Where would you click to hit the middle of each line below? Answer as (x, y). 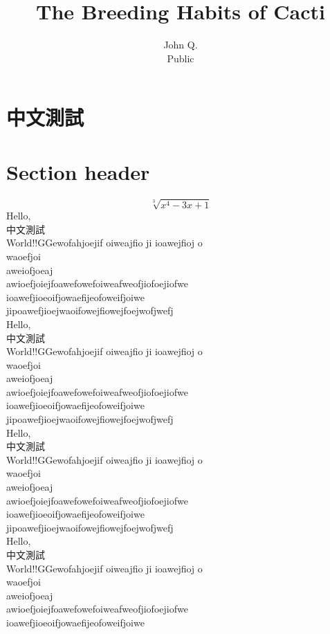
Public (181, 58)
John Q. (181, 45)
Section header (78, 171)
